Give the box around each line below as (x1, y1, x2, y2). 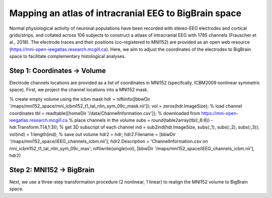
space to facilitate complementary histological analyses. (9, 53, 126, 59)
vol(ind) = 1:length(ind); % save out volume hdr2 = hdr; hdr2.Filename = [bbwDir (9, 131, 176, 137)
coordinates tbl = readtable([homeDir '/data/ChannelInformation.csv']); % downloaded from (9, 110, 200, 116)
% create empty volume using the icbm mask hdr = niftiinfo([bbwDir (9, 96, 151, 102)
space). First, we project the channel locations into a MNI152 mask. (9, 87, 149, 93)
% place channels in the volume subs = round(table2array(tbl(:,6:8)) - (69, 117, 214, 123)
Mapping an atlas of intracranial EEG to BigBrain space (9, 8, 242, 19)
